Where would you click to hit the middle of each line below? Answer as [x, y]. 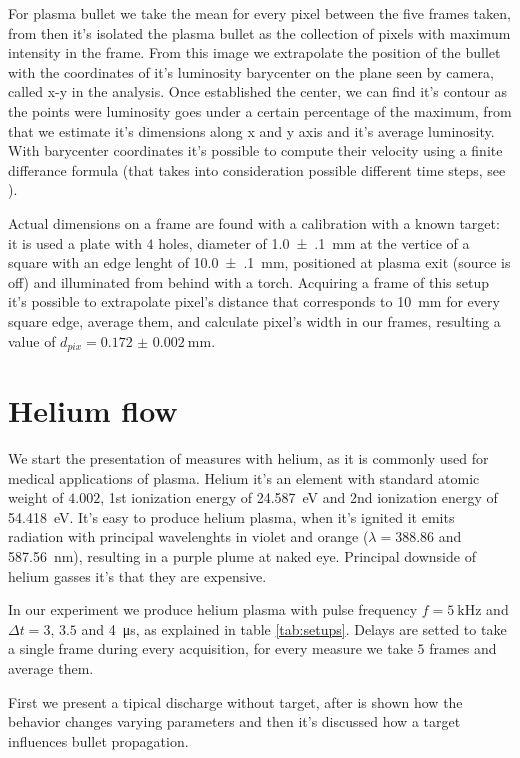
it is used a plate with [75, 242]
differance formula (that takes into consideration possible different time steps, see [257, 169]
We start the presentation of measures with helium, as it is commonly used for [248, 458]
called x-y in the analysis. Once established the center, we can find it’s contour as [258, 91]
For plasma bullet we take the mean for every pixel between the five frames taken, [259, 13]
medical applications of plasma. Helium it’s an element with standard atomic [244, 477]
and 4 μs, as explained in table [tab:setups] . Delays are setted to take [294, 628]
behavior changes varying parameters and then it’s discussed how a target [234, 721]
